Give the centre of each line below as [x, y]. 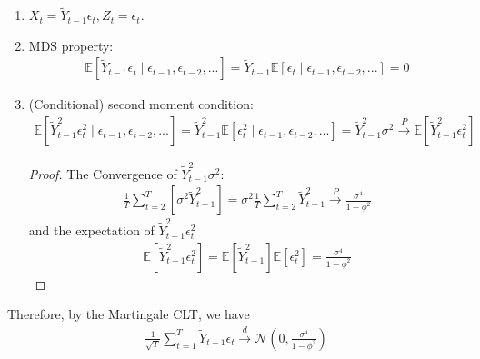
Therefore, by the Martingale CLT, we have [129, 314]
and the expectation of [91, 230]
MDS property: [71, 45]
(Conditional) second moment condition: [141, 104]
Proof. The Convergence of [103, 173]
